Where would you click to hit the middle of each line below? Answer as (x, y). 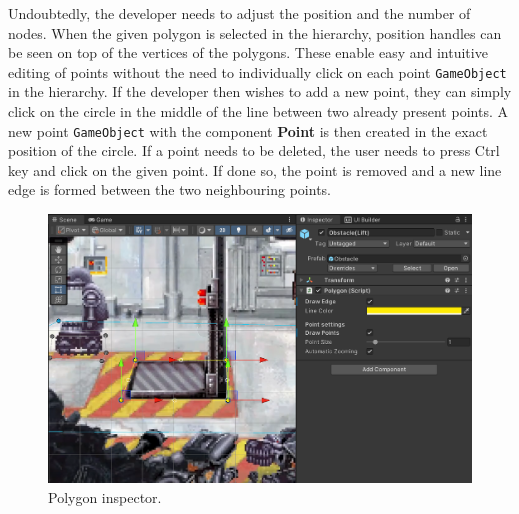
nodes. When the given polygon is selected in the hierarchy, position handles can (255, 32)
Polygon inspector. (105, 496)
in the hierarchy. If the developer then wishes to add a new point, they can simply (260, 91)
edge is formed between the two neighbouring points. (170, 189)
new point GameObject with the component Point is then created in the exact (248, 130)
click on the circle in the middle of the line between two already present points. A (258, 111)
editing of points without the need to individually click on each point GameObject (257, 71)
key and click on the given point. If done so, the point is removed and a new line (255, 169)
